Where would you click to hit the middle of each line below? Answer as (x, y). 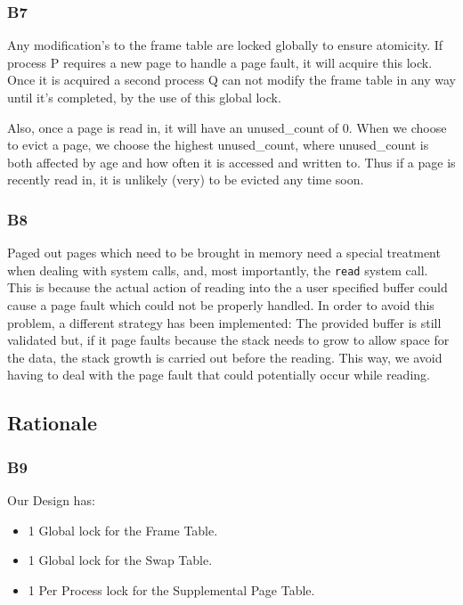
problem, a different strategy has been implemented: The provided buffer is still (224, 322)
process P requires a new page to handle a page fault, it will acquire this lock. (220, 62)
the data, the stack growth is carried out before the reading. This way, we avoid (225, 357)
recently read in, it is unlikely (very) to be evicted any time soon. (186, 180)
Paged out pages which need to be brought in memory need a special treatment (224, 253)
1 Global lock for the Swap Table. (120, 560)
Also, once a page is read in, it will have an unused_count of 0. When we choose (227, 127)
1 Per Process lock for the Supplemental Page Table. (171, 589)
